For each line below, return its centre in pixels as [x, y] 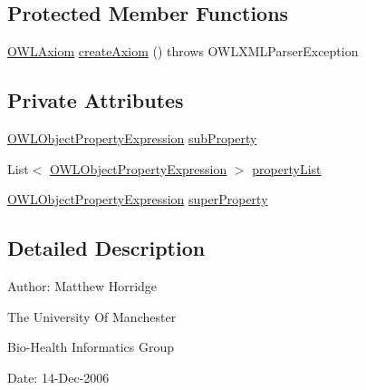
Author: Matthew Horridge [82, 285]
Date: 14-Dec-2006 [58, 377]
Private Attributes [96, 100]
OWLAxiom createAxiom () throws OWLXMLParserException [183, 51]
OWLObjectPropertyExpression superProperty [138, 199]
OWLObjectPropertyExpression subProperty [132, 138]
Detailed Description [106, 248]
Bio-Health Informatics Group [91, 347]
